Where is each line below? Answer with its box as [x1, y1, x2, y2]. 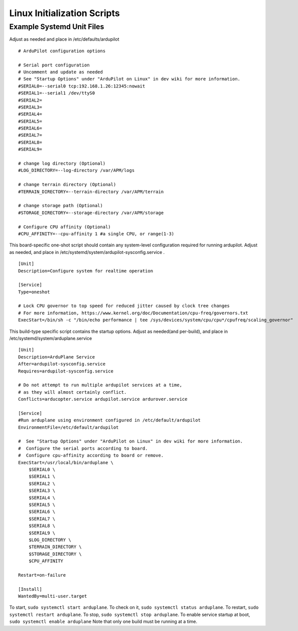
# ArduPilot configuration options [18, 48, 106, 54]
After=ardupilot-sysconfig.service [18, 361, 106, 367]
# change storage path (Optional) [18, 203, 103, 209]
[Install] [18, 586, 42, 592]
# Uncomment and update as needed [18, 69, 103, 75]
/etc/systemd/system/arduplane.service [9, 335, 92, 341]
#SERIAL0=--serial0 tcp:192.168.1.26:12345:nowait [18, 83, 145, 89]
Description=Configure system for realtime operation [18, 268, 153, 274]
